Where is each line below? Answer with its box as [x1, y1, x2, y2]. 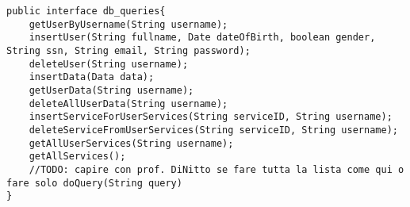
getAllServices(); [29, 151, 126, 163]
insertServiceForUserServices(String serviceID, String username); [29, 111, 393, 123]
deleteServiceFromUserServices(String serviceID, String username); [29, 124, 398, 136]
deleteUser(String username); [29, 58, 189, 70]
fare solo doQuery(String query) [6, 177, 182, 189]
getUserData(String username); [29, 84, 194, 96]
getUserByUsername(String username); [29, 18, 228, 30]
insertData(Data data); [29, 71, 155, 83]
